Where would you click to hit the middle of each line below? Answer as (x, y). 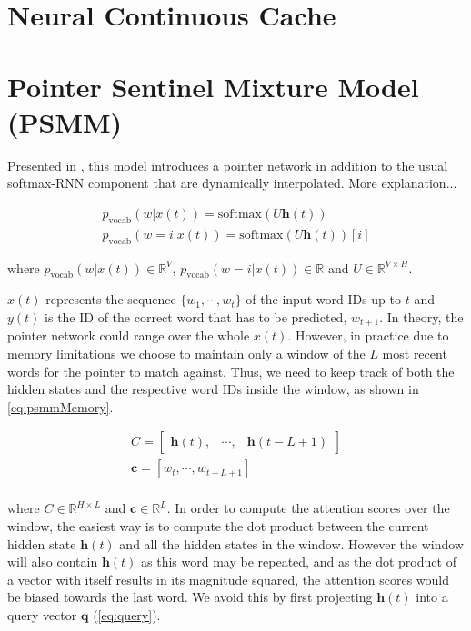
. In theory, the (421, 316)
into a (432, 597)
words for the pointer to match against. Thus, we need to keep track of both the (231, 371)
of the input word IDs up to (324, 299)
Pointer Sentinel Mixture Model (213, 86)
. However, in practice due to (368, 335)
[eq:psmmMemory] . (60, 406)
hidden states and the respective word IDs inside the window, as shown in (213, 389)
